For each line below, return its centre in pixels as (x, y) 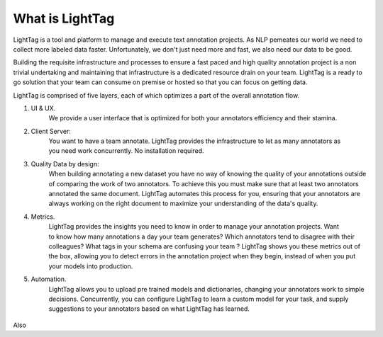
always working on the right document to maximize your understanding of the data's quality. (183, 204)
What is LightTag (64, 18)
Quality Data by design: (65, 164)
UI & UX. (43, 108)
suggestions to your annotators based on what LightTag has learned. (149, 309)
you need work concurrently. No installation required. (127, 151)
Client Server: (51, 131)
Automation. (49, 279)
